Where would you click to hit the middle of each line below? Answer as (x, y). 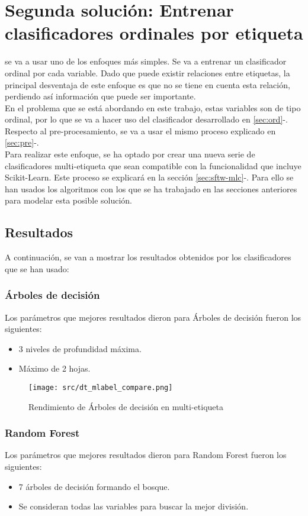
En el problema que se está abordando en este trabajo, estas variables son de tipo (153, 107)
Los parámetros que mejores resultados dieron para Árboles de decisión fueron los (153, 317)
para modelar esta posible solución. (68, 200)
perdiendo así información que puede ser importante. (100, 96)
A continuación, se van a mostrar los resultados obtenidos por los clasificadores (148, 257)
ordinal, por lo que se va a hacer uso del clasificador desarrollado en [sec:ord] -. (146, 119)
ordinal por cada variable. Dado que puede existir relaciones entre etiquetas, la (147, 72)
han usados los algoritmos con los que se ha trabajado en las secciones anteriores (151, 188)
